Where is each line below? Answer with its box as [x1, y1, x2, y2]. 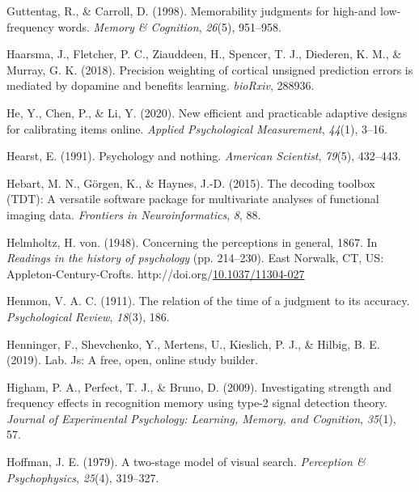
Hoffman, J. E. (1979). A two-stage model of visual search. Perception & [6, 453, 366, 470]
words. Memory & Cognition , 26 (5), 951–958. [57, 18, 281, 35]
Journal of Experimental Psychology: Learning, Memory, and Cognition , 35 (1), [6, 409, 396, 426]
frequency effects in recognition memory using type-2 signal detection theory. [6, 394, 387, 411]
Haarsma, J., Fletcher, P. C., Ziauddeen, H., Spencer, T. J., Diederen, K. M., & [6, 45, 402, 62]
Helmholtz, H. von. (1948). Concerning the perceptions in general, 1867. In [6, 233, 378, 250]
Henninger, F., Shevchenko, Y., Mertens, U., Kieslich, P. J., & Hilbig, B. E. [6, 335, 380, 352]
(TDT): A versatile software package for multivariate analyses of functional [6, 190, 379, 207]
